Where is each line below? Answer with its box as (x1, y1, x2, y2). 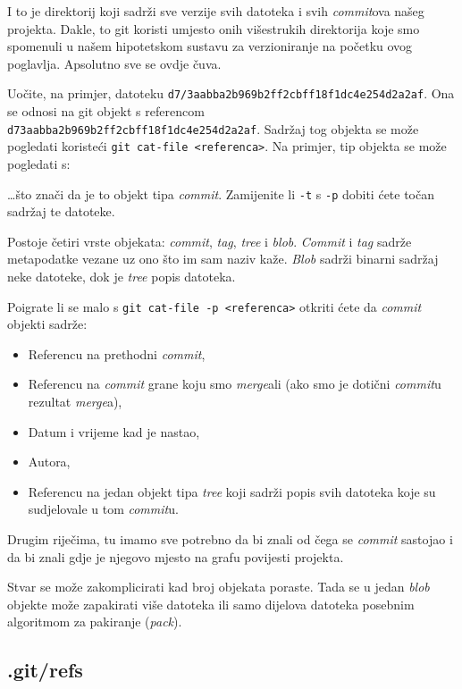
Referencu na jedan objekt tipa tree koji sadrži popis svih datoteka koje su (28, 482, 436, 500)
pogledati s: (7, 154, 71, 172)
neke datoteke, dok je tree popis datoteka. (7, 266, 236, 285)
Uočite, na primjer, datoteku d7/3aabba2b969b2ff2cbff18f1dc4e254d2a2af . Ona (7, 84, 455, 103)
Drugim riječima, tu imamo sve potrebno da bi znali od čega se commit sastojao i (7, 529, 453, 548)
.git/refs (7, 656, 83, 684)
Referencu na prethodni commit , (28, 344, 206, 363)
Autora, (28, 452, 71, 471)
